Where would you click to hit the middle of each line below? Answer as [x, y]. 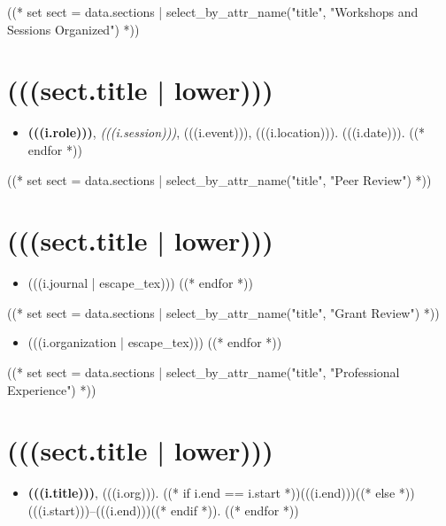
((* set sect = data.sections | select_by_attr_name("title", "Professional [204, 372]
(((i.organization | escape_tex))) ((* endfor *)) [155, 342]
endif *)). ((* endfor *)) [235, 510]
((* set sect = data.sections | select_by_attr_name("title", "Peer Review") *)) [219, 179]
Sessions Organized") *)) [73, 29]
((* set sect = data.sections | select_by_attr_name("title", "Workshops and [213, 12]
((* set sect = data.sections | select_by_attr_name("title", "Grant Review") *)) [223, 312]
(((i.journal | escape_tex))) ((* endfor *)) [140, 283]
